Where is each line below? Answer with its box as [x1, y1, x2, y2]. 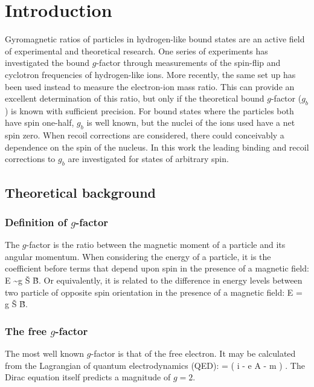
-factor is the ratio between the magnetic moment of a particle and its [26, 238, 286, 251]
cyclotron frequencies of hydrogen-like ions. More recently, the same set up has [5, 68, 296, 80]
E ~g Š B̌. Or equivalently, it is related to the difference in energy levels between [5, 274, 303, 287]
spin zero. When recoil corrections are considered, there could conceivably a [5, 129, 284, 141]
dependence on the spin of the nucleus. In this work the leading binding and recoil [5, 140, 309, 153]
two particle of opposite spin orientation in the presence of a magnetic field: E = [5, 285, 303, 298]
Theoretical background [5, 183, 156, 201]
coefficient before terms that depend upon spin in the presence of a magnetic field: [5, 262, 309, 275]
